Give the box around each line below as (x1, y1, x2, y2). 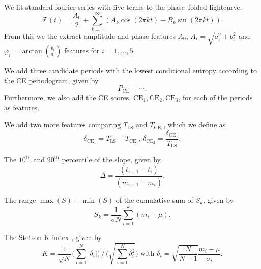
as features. (4, 102, 40, 112)
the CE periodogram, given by (4, 75, 99, 85)
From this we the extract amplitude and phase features (4, 31, 176, 41)
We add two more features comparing (4, 119, 121, 130)
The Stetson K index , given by (4, 232, 102, 243)
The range (4, 194, 36, 205)
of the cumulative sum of (115, 194, 193, 205)
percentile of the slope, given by (62, 154, 161, 165)
